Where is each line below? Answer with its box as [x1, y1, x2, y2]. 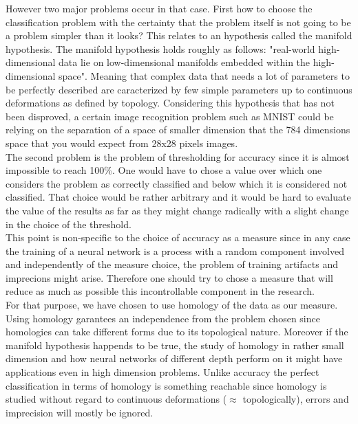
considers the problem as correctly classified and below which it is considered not [6, 176, 348, 190]
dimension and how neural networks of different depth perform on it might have [6, 351, 343, 366]
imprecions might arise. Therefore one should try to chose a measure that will [6, 270, 333, 284]
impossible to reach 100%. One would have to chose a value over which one [6, 163, 322, 177]
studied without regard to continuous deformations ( [6, 392, 227, 406]
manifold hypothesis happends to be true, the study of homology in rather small [6, 337, 344, 352]
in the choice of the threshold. [6, 216, 131, 231]
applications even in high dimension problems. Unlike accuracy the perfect [6, 365, 319, 379]
